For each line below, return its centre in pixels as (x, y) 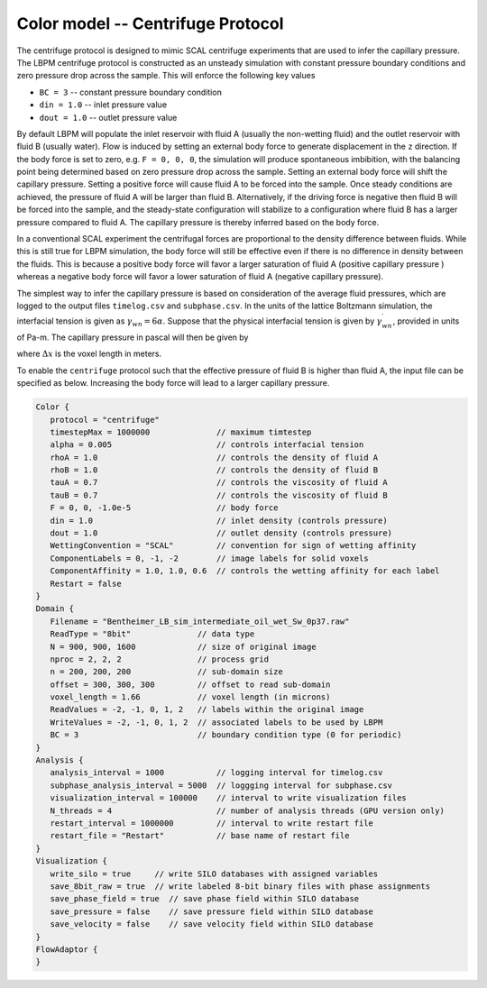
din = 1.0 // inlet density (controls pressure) (219, 520)
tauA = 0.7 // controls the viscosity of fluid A (219, 483)
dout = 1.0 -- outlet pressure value (108, 117)
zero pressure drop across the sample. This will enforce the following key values (166, 76)
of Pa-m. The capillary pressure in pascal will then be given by (133, 337)
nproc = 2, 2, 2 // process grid (160, 659)
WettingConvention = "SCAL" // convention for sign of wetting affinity (233, 546)
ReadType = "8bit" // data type (152, 634)
